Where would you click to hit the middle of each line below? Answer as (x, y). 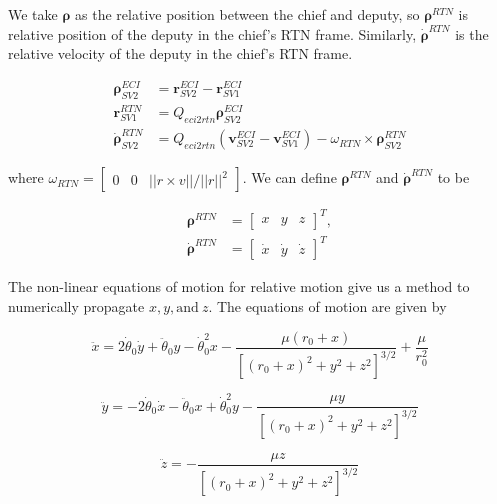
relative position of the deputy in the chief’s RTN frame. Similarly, (212, 33)
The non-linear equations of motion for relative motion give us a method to (239, 286)
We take (33, 14)
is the (472, 33)
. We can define (289, 177)
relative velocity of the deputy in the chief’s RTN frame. (180, 53)
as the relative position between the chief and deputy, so (247, 14)
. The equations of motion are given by (327, 306)
